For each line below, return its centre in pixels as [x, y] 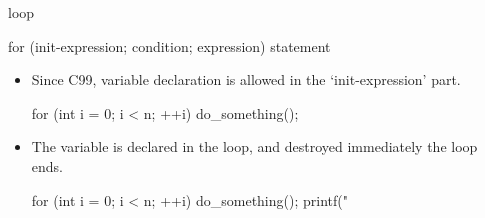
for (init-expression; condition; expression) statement [169, 45]
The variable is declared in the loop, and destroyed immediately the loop [254, 146]
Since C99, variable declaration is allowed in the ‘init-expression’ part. [246, 79]
